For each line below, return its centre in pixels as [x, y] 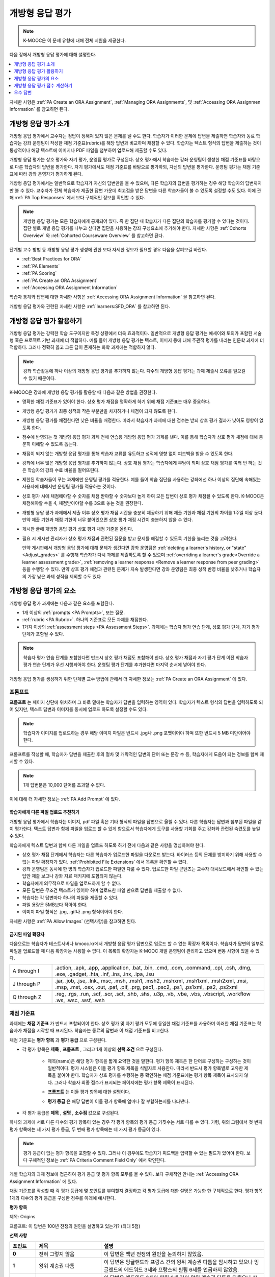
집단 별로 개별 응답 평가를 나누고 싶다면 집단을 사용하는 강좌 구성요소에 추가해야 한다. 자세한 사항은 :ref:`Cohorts [135, 228]
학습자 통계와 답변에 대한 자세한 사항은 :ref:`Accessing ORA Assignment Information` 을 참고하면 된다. [113, 297]
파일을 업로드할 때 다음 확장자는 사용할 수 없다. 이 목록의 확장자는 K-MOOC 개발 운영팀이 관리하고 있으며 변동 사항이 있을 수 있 [134, 951]
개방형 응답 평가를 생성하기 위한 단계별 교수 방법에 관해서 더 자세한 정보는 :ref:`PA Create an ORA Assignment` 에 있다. [128, 679]
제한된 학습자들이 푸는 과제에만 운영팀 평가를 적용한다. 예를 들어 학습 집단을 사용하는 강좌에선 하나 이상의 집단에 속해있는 [142, 479]
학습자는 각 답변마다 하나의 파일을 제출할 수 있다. [71, 897]
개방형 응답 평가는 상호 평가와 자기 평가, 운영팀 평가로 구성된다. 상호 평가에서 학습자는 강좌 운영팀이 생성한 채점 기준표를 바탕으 [135, 160]
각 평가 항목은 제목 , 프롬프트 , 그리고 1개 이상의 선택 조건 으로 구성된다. [92, 1049]
